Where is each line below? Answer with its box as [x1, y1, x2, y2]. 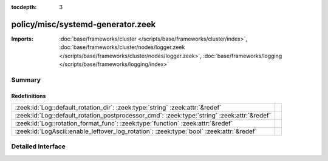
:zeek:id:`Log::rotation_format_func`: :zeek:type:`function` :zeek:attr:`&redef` [15, 119, 233, 128]
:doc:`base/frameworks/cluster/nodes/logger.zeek [59, 44, 185, 51]
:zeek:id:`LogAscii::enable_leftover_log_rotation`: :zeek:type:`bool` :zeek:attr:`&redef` [15, 127, 258, 136]
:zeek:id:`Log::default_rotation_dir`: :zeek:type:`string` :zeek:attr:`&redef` [15, 103, 222, 112]
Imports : [11, 35, 33, 42]
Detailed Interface [11, 142, 66, 151]
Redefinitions [11, 92, 46, 99]
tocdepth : [11, 4, 37, 10]
